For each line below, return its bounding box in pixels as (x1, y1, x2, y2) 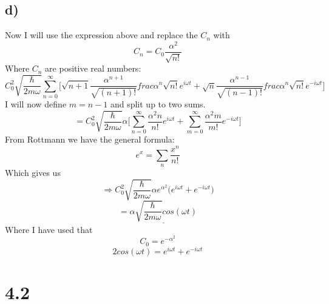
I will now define (5, 97, 67, 110)
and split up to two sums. (110, 97, 206, 110)
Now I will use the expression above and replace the (5, 29, 198, 41)
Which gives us (5, 166, 61, 178)
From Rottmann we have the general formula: (5, 133, 175, 146)
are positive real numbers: (45, 62, 141, 75)
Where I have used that (5, 223, 93, 235)
